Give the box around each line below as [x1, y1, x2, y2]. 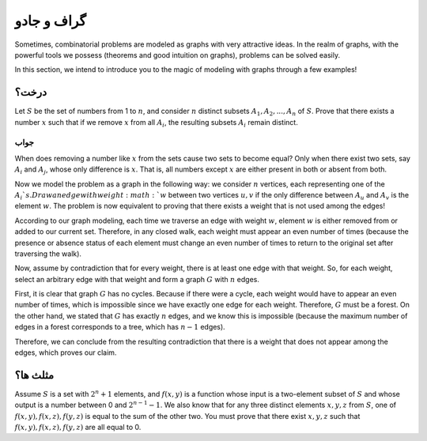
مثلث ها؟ [14, 368, 55, 382]
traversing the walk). [14, 249, 82, 258]
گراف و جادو [14, 12, 87, 29]
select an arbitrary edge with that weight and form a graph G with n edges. [14, 274, 260, 284]
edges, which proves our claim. [14, 348, 117, 357]
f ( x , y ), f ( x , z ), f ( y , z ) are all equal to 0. [14, 423, 142, 432]
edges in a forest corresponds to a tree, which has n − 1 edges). [14, 322, 225, 332]
